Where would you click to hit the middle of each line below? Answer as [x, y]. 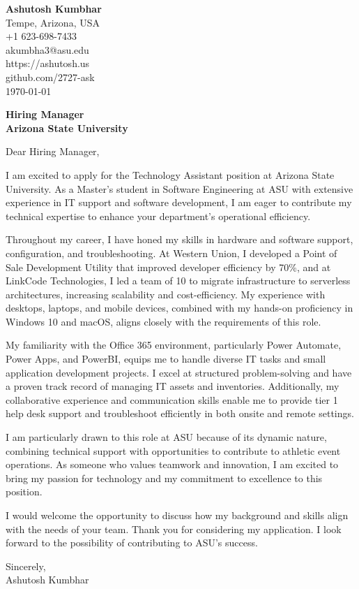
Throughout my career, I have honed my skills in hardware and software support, [179, 239]
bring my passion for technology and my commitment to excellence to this [164, 478]
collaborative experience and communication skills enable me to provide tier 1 [172, 399]
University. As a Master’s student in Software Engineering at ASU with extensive [179, 188]
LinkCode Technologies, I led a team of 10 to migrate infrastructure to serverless [178, 281]
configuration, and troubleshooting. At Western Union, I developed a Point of [171, 253]
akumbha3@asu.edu [47, 49]
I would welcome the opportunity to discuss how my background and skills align [177, 515]
